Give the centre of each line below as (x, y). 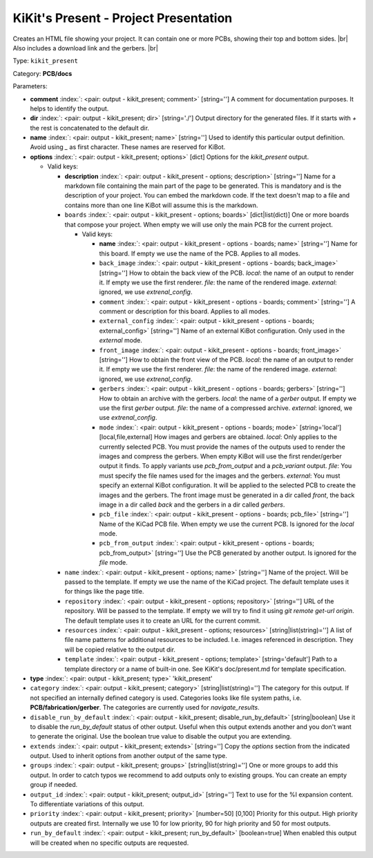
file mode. (113, 563)
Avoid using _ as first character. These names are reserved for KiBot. (128, 147)
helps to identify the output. (69, 108)
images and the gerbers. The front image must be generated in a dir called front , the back (227, 495)
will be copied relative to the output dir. (120, 650)
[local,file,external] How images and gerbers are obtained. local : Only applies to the (218, 437)
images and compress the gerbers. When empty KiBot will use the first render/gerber (220, 456)
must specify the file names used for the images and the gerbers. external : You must (220, 476)
